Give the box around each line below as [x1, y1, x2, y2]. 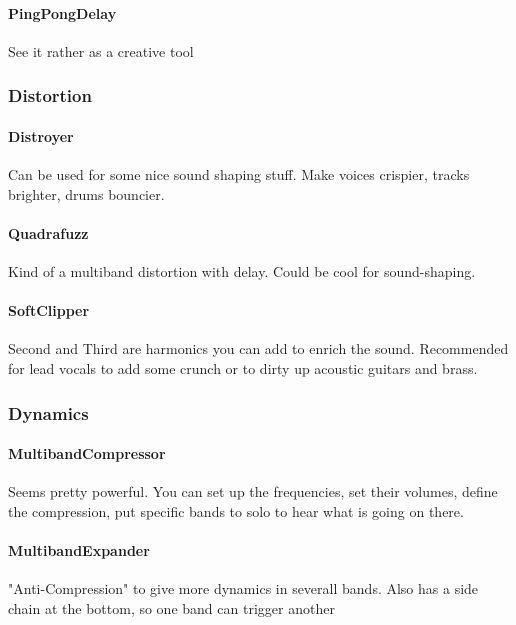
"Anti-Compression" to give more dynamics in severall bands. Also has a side [8, 578, 479, 599]
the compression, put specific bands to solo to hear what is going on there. [8, 500, 464, 521]
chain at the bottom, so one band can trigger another [8, 597, 335, 618]
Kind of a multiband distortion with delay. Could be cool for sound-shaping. [8, 261, 476, 282]
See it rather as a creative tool [8, 40, 194, 61]
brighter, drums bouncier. [8, 183, 165, 204]
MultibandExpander [8, 540, 150, 561]
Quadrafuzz [8, 222, 89, 243]
